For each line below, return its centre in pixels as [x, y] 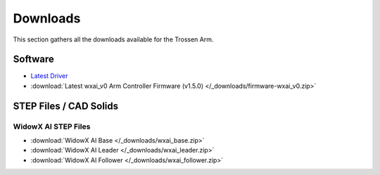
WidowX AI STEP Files [52, 127]
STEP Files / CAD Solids [66, 106]
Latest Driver [49, 76]
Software [33, 59]
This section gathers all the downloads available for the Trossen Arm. [113, 39]
